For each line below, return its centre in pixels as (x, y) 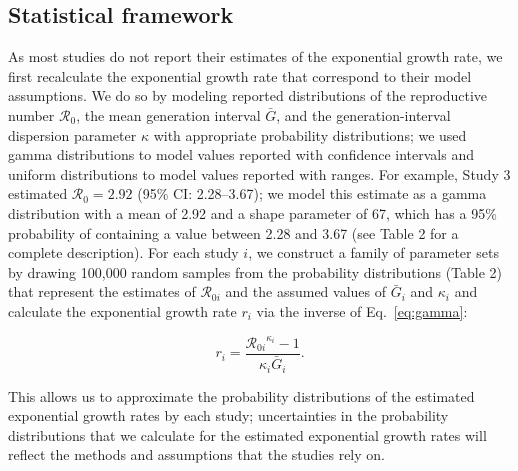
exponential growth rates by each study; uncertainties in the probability (228, 415)
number (31, 114)
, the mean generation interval (168, 114)
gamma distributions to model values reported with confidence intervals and (241, 154)
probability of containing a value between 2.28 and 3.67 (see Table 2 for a (233, 232)
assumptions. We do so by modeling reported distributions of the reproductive (248, 95)
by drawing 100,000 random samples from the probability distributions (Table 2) (255, 271)
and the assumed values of (306, 291)
